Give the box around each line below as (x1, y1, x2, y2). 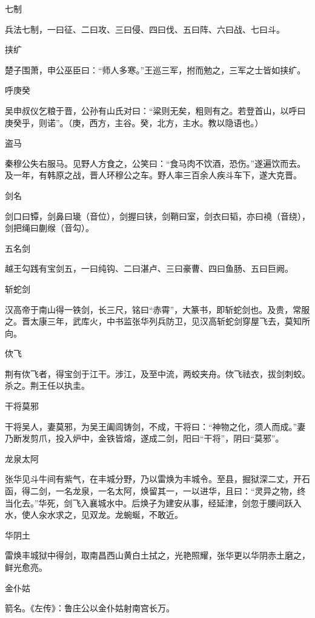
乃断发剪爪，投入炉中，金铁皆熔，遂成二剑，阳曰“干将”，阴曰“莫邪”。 (5, 432, 284, 445)
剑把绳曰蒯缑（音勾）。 (5, 221, 94, 234)
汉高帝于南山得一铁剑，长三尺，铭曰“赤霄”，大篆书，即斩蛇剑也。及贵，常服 (5, 303, 310, 315)
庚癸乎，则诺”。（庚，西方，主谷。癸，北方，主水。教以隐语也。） (5, 116, 264, 129)
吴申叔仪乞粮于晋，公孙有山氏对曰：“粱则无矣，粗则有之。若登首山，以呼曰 (5, 104, 306, 116)
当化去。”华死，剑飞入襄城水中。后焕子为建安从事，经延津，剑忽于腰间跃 (5, 496, 293, 509)
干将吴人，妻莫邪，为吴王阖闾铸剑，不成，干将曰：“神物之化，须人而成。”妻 (5, 420, 306, 432)
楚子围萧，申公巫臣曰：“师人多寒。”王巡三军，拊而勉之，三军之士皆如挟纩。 (5, 63, 306, 76)
